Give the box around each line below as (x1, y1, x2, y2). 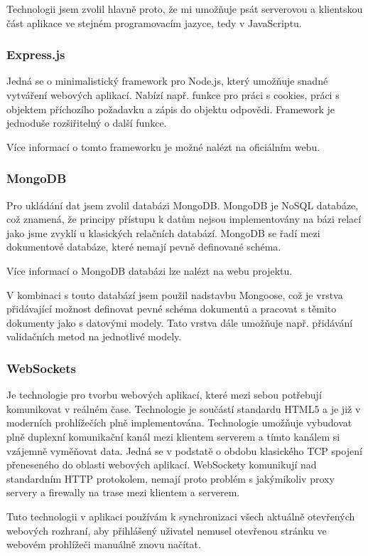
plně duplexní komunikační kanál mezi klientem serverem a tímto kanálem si (6, 429, 340, 444)
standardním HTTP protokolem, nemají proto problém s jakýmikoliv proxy (6, 471, 335, 486)
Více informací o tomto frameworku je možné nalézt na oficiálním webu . (6, 139, 320, 154)
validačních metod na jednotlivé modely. (6, 329, 182, 344)
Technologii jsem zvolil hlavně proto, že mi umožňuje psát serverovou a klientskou (6, 1, 363, 16)
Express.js (6, 46, 65, 63)
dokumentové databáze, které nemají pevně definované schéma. (6, 239, 281, 254)
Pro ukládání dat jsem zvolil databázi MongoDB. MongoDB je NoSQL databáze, (6, 197, 359, 212)
